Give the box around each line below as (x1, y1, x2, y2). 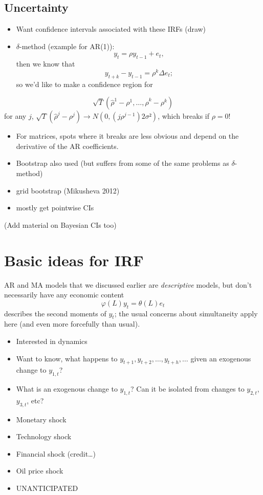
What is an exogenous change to (16, 383, 118, 394)
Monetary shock (16, 414, 67, 424)
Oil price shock (16, 465, 63, 476)
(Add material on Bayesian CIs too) (4, 219, 117, 230)
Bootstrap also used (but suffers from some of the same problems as (16, 158, 229, 168)
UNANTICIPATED (16, 483, 78, 493)
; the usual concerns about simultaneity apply (114, 308, 258, 318)
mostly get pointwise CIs (16, 202, 94, 213)
